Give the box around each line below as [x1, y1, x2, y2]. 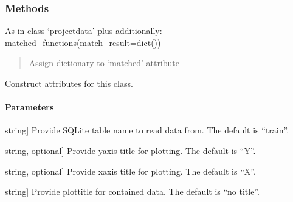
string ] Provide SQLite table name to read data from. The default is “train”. [5, 124, 289, 136]
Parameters [5, 101, 54, 113]
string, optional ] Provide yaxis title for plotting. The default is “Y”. [5, 144, 256, 157]
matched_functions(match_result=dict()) [5, 36, 161, 49]
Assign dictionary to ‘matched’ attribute [29, 56, 179, 69]
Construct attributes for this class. [5, 77, 133, 89]
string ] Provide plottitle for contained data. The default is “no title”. [5, 185, 260, 198]
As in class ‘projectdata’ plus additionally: [5, 24, 162, 37]
